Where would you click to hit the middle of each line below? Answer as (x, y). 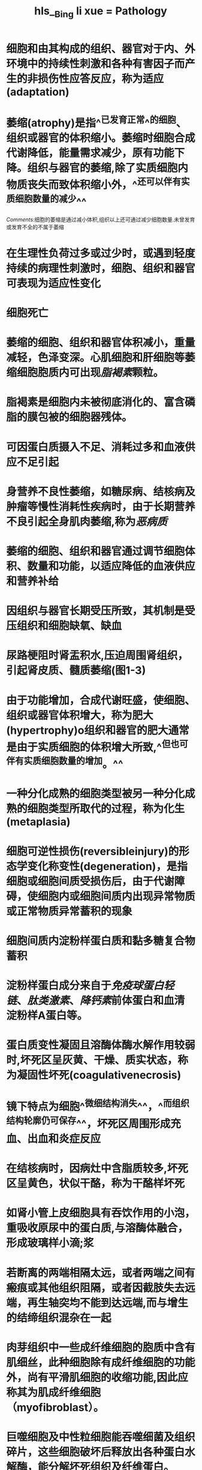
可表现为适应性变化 (54, 283)
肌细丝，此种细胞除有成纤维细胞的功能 (101, 1362)
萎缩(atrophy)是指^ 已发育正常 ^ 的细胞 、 (97, 122)
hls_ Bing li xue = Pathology (101, 12)
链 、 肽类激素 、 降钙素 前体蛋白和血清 (96, 1000)
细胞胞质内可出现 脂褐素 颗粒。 (91, 373)
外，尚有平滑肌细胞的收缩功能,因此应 (97, 1377)
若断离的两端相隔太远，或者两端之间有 (101, 1273)
